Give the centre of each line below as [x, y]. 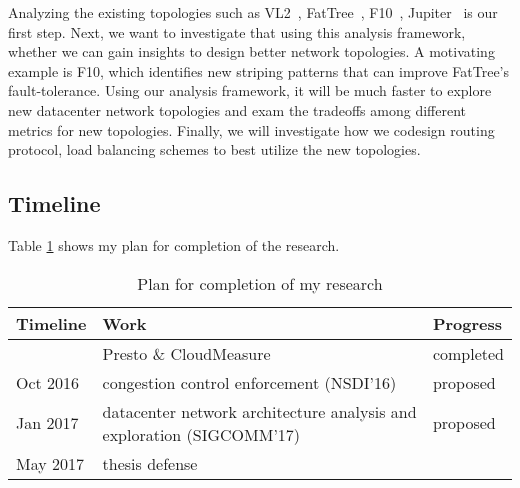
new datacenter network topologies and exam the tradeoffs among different [237, 109]
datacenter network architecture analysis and [259, 411]
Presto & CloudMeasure [186, 353]
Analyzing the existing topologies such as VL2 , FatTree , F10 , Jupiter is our [253, 12]
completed [468, 353]
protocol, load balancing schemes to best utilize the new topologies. [214, 149]
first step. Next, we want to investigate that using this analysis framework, [237, 31]
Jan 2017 [47, 423]
